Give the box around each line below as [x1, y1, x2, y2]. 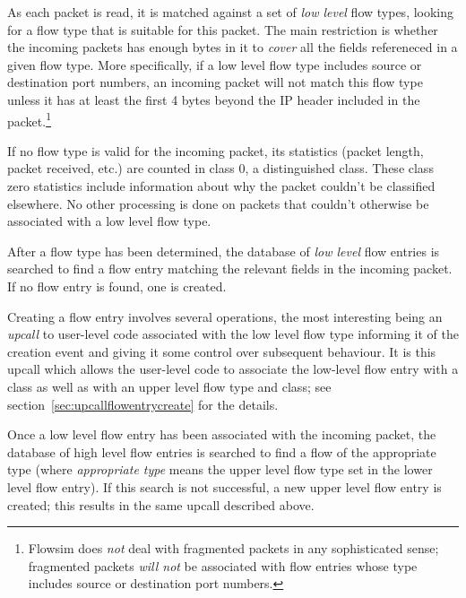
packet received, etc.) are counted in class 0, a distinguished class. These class [7, 159, 434, 178]
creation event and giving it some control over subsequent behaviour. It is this [7, 342, 436, 360]
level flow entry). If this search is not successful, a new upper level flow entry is [7, 477, 442, 496]
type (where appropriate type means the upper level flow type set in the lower [7, 460, 433, 479]
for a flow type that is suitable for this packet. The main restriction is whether [7, 20, 438, 39]
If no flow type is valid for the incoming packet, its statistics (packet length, [7, 141, 424, 160]
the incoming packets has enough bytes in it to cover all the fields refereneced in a [7, 38, 458, 56]
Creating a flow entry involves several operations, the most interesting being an [7, 307, 443, 325]
